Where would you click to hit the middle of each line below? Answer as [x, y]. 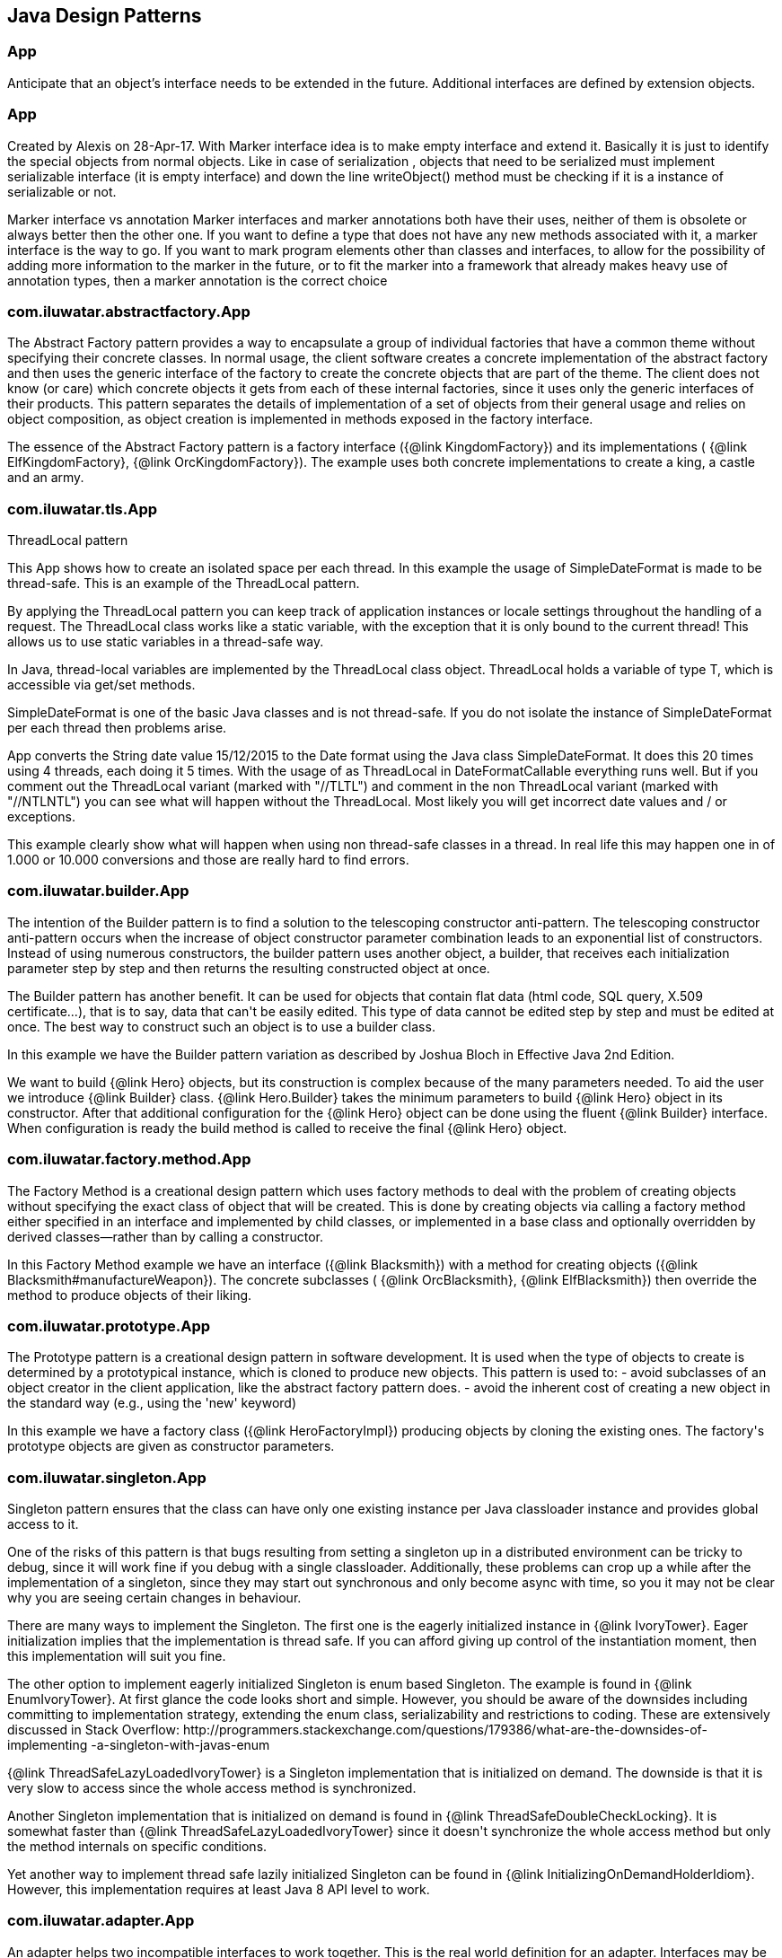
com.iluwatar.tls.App [83, 509]
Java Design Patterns [105, 16]
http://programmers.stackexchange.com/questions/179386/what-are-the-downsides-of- [445, 1730]
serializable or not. [62, 191]
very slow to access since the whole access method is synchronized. [212, 1788]
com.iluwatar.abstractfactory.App [129, 311]
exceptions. [41, 817]
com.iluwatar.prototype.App [109, 1326]
